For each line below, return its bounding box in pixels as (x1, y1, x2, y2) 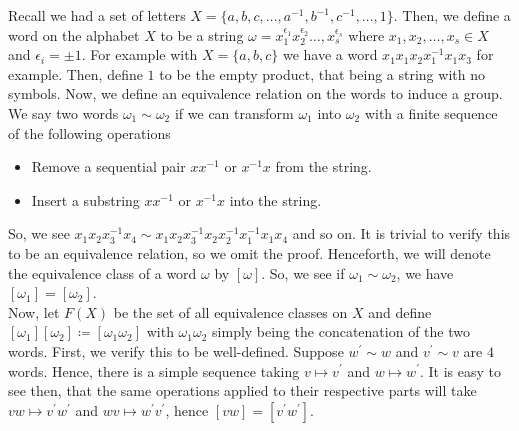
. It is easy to (419, 360, 501, 381)
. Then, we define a (393, 5, 511, 25)
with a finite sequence (364, 102, 498, 123)
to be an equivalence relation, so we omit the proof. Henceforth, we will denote (8, 242, 491, 263)
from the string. (275, 156, 372, 177)
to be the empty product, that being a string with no (159, 63, 485, 84)
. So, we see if (261, 262, 345, 283)
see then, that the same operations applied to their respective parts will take (8, 380, 477, 401)
